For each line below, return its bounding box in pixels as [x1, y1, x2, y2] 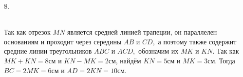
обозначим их [138, 46, 179, 56]
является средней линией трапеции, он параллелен [67, 27, 217, 37]
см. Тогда [207, 55, 235, 65]
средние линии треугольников [4, 46, 92, 56]
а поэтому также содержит [158, 36, 237, 46]
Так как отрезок [4, 27, 51, 37]
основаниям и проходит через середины [4, 36, 122, 46]
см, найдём [108, 55, 141, 65]
